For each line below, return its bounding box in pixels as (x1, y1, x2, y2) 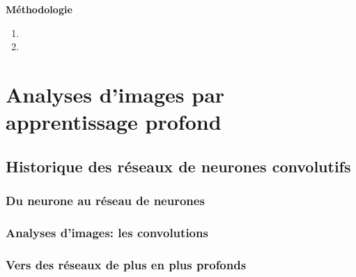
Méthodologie (6, 2, 72, 16)
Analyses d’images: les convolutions (6, 223, 208, 241)
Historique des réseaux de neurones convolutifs (6, 155, 351, 177)
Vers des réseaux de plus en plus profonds (6, 255, 247, 273)
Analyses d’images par (6, 80, 225, 108)
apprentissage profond (6, 107, 222, 136)
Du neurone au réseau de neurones (6, 192, 205, 209)
